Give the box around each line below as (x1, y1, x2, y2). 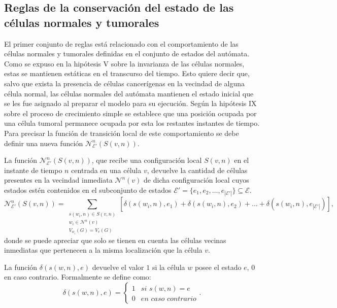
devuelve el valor (92, 261, 144, 272)
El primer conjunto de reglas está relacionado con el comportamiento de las (4, 38, 239, 49)
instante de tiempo (4, 164, 62, 175)
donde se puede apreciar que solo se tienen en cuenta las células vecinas (4, 234, 226, 245)
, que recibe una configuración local (91, 155, 202, 165)
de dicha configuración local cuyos (144, 175, 249, 185)
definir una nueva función (4, 138, 83, 148)
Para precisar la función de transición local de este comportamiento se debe (4, 127, 239, 138)
